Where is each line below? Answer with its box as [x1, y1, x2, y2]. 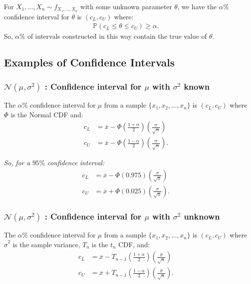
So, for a [4, 158, 30, 168]
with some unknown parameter [80, 1, 172, 11]
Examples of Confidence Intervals [4, 55, 175, 70]
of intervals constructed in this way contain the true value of [27, 31, 207, 41]
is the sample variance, [13, 239, 80, 249]
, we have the [177, 1, 217, 11]
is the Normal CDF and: [11, 109, 83, 119]
